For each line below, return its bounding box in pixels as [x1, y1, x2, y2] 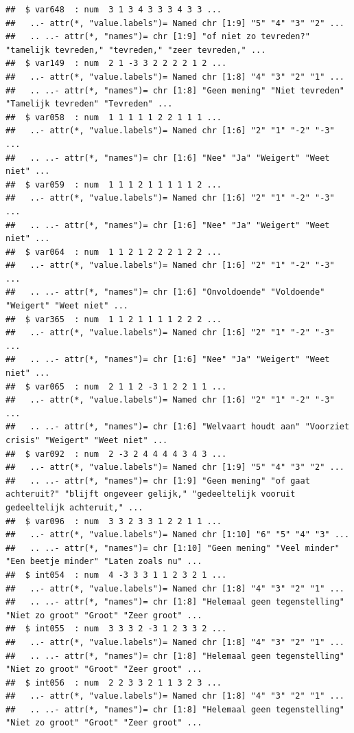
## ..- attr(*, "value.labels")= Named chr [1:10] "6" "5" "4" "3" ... [5, 530, 350, 540]
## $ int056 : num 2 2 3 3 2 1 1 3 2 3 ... [5, 677, 222, 688]
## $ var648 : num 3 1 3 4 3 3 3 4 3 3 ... [5, 5, 222, 14]
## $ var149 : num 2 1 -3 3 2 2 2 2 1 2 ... [5, 58, 227, 69]
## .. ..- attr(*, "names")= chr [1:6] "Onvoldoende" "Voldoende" [5, 287, 325, 297]
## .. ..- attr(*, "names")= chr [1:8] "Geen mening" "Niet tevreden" [5, 85, 344, 95]
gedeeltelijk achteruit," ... [5, 502, 143, 512]
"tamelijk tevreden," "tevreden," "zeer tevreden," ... [5, 45, 266, 55]
